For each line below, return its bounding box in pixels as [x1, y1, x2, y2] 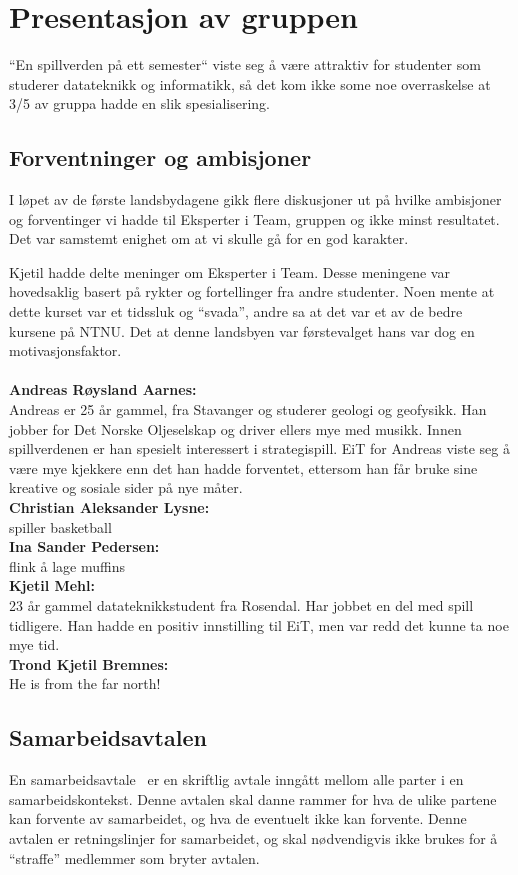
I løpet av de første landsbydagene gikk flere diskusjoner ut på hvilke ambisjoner [9, 189, 502, 210]
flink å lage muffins [9, 555, 125, 576]
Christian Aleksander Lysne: [9, 497, 210, 518]
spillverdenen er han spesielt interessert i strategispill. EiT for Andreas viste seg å [9, 438, 510, 459]
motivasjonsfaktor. [9, 340, 122, 361]
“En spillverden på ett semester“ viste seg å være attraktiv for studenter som [9, 54, 481, 75]
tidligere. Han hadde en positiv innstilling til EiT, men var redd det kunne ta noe [9, 614, 509, 635]
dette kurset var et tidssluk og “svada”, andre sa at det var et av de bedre [9, 301, 463, 322]
